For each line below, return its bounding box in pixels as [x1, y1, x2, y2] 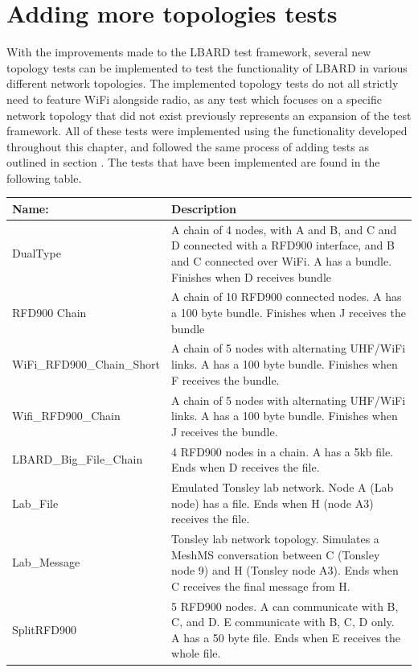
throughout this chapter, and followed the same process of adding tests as [6, 138, 369, 155]
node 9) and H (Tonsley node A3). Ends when [171, 562, 399, 579]
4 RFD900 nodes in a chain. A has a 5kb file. [171, 443, 394, 460]
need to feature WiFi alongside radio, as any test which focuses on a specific [6, 90, 382, 107]
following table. [6, 169, 82, 186]
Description [171, 200, 237, 216]
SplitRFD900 [12, 621, 76, 638]
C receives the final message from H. [171, 577, 350, 594]
